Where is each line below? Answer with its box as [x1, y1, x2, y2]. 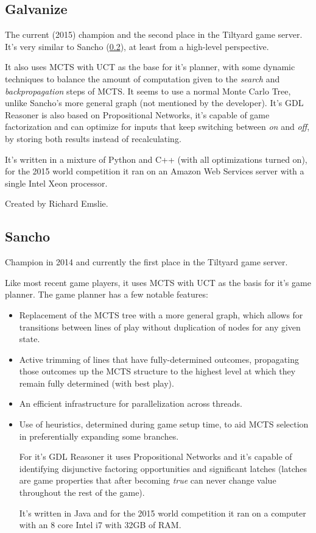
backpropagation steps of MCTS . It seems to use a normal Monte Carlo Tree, [5, 84, 291, 97]
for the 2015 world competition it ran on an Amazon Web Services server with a [5, 165, 304, 177]
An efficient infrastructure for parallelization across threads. [19, 397, 242, 410]
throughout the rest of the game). [19, 486, 145, 499]
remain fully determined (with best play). [19, 376, 174, 389]
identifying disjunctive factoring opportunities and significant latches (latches [19, 462, 307, 474]
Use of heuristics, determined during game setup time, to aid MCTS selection [19, 418, 309, 431]
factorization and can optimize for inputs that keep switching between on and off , [5, 120, 310, 133]
